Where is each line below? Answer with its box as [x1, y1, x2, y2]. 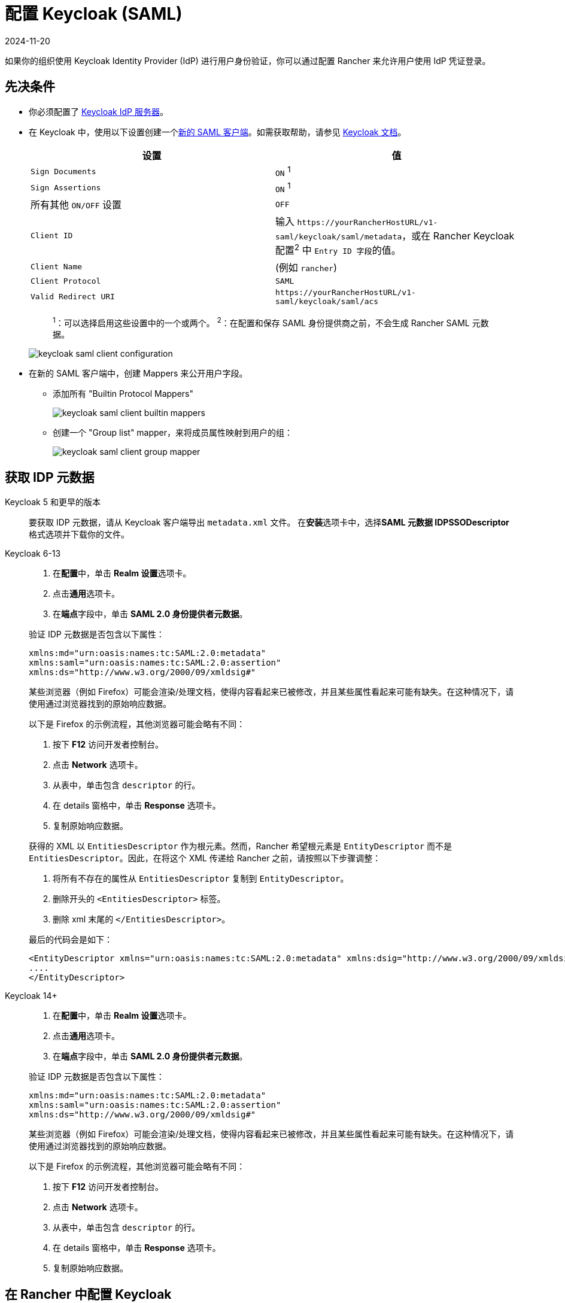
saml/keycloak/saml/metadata [275, 232, 402, 242]
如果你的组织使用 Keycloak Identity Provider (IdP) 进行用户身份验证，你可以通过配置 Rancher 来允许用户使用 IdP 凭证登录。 [5, 55, 491, 66]
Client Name [31, 262, 83, 272]
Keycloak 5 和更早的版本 [5, 497, 101, 508]
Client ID [31, 230, 73, 240]
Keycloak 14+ [5, 991, 57, 1001]
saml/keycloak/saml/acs [275, 296, 379, 306]
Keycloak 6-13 [5, 548, 61, 559]
